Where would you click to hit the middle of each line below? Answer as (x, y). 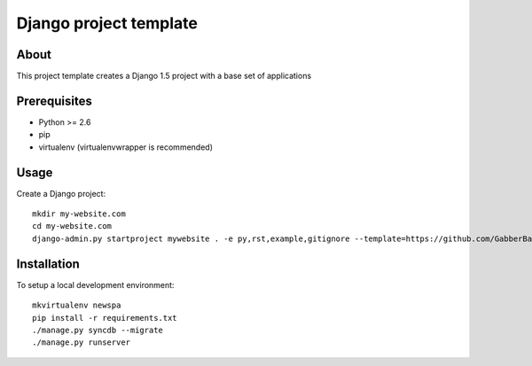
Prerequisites (54, 101)
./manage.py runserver (82, 343)
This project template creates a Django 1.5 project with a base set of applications (164, 76)
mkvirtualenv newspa (77, 305)
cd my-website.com (72, 226)
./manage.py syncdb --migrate (98, 330)
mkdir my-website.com (79, 214)
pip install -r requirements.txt (105, 318)
